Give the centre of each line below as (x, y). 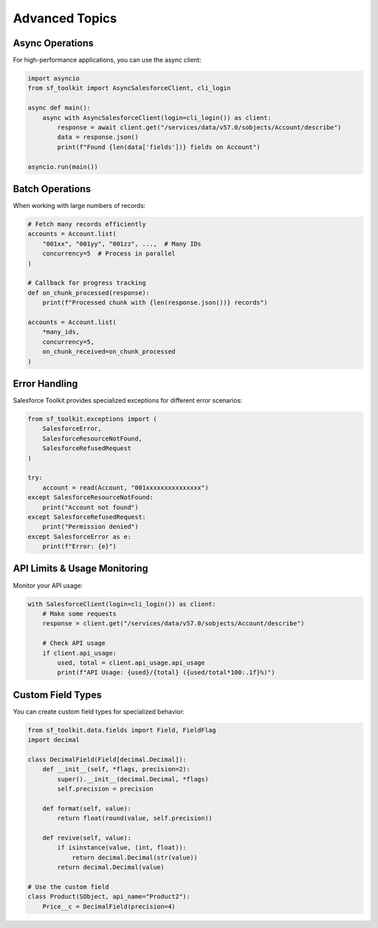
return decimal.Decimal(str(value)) (135, 857)
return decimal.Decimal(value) (111, 867)
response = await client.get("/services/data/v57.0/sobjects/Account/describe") (199, 127)
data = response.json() (98, 137)
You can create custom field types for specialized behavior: (99, 712)
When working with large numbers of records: (79, 206)
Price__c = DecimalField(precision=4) (109, 906)
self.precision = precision (105, 789)
